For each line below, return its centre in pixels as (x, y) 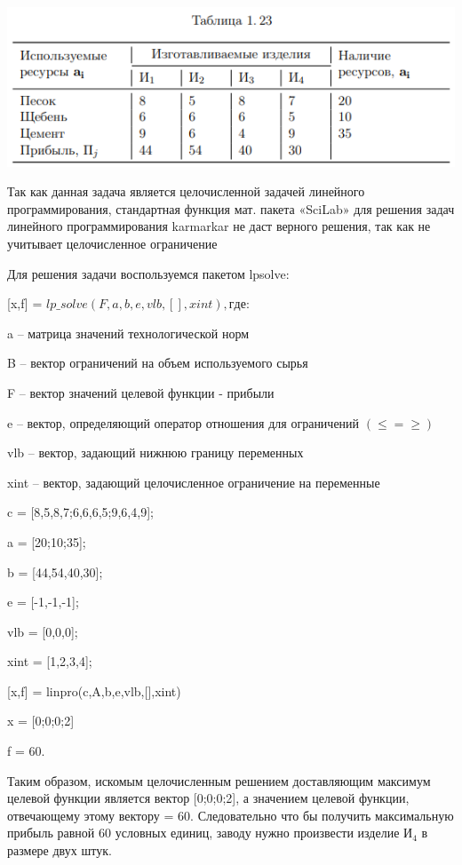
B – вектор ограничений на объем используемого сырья (158, 363)
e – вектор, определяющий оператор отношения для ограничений (183, 422)
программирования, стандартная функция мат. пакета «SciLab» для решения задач (231, 208)
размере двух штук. (60, 850)
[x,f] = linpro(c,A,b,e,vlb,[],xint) (94, 690)
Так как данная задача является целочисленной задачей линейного (186, 191)
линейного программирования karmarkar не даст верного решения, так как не (219, 226)
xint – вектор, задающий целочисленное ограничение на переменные (194, 482)
